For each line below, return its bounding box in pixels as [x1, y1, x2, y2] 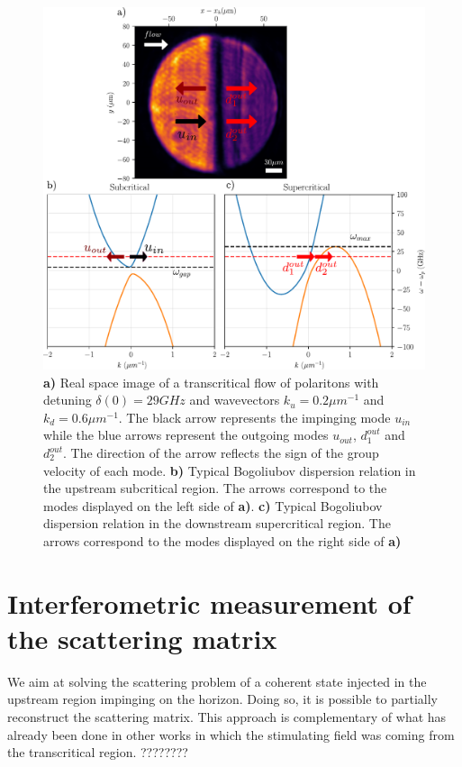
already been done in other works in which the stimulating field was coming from [7, 725, 455, 744]
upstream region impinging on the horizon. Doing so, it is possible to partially [7, 689, 438, 708]
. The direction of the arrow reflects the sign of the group [62, 443, 379, 462]
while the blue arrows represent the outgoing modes [43, 425, 329, 444]
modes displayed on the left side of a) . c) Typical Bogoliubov [43, 496, 383, 515]
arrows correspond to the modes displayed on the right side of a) [43, 531, 402, 550]
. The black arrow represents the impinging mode [118, 407, 391, 426]
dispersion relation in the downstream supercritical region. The [43, 514, 391, 533]
